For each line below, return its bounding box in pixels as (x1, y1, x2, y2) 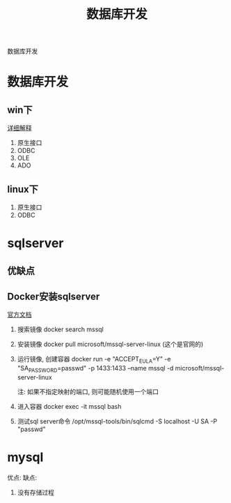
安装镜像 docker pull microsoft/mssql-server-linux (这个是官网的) (17, 340, 204, 349)
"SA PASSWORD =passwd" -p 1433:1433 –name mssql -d (17, 364, 174, 374)
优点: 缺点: (7, 473, 38, 481)
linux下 (7, 183, 38, 195)
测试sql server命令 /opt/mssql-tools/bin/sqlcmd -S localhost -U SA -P (17, 416, 218, 426)
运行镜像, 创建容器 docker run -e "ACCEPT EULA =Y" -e (17, 355, 171, 365)
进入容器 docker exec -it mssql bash (17, 402, 122, 410)
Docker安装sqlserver (7, 290, 100, 302)
